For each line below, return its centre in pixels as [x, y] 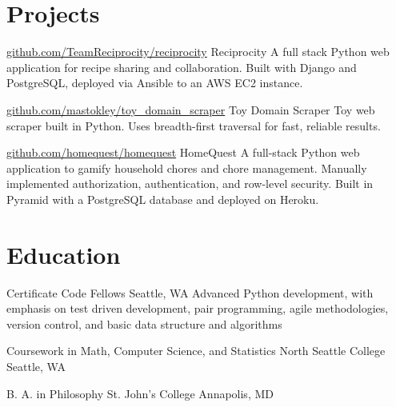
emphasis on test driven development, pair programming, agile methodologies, [198, 308]
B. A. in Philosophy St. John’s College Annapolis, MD [140, 393]
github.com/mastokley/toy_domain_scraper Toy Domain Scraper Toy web [191, 109]
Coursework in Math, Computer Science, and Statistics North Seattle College [196, 351]
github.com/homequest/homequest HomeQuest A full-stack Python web [183, 152]
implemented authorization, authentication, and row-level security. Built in [190, 184]
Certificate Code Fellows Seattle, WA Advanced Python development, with [190, 292]
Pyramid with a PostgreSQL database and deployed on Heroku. [163, 199]
